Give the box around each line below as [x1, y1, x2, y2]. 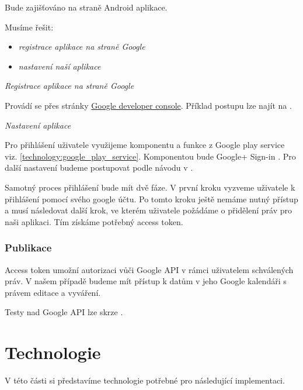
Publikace [5, 240, 52, 255]
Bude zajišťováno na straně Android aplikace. [5, 1, 168, 13]
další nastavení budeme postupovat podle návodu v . [5, 161, 193, 174]
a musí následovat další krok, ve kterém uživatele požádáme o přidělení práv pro [5, 204, 292, 216]
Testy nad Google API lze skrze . [5, 306, 123, 318]
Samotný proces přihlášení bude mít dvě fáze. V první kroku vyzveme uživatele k [5, 181, 295, 193]
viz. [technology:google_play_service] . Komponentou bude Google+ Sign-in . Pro [5, 150, 296, 162]
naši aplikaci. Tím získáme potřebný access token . [5, 215, 183, 227]
